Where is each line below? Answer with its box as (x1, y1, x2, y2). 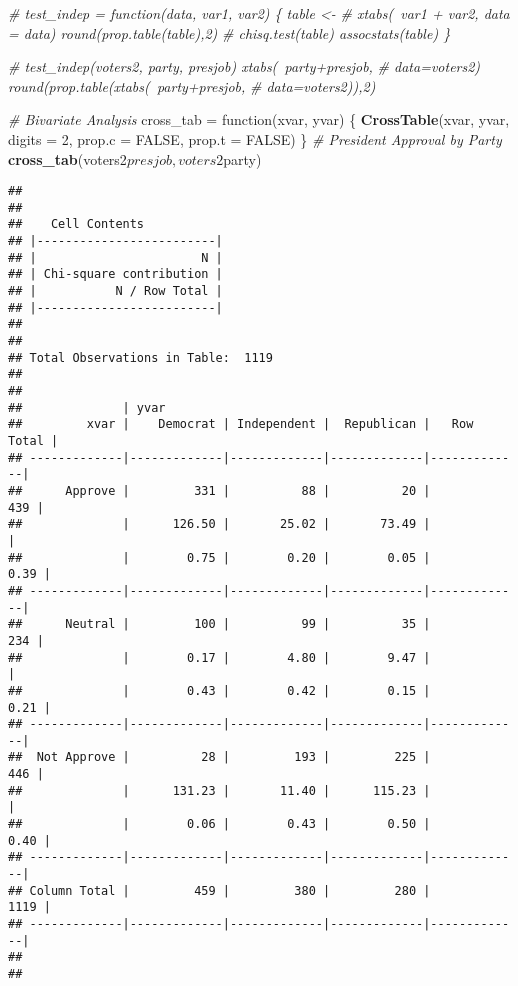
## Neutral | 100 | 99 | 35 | (8, 617, 431, 632)
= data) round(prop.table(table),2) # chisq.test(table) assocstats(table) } (8, 22, 451, 43)
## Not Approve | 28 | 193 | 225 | (8, 750, 431, 765)
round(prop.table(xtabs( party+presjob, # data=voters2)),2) (8, 75, 376, 96)
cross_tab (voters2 (8, 148, 127, 169)
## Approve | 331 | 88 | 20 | (8, 483, 431, 498)
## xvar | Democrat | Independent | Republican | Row (8, 417, 474, 432)
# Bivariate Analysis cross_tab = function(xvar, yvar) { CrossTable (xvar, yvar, (8, 109, 510, 130)
